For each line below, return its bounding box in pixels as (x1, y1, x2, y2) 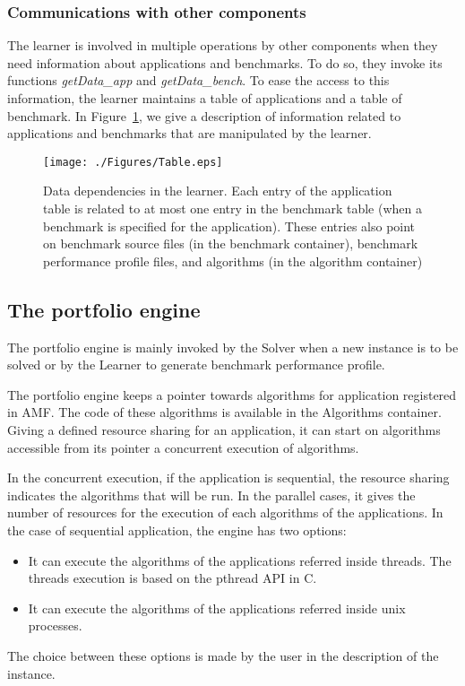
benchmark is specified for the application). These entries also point (43, 216, 416, 235)
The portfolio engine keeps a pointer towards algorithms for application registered (7, 385, 457, 404)
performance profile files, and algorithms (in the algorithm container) (43, 251, 423, 270)
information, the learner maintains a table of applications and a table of (7, 89, 402, 107)
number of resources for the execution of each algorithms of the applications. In (7, 503, 443, 522)
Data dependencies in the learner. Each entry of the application (43, 181, 392, 200)
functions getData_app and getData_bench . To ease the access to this (7, 71, 390, 90)
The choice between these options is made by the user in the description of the (7, 646, 439, 664)
